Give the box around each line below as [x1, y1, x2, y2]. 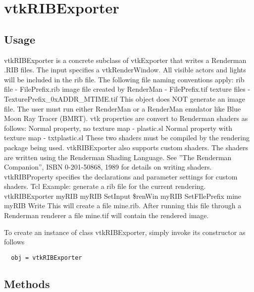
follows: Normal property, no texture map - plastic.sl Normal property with [4, 122, 232, 133]
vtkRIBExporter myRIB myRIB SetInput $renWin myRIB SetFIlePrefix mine [4, 190, 242, 201]
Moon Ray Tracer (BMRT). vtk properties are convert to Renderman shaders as [4, 113, 248, 123]
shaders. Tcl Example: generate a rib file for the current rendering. [4, 181, 206, 191]
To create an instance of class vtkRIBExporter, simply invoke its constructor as [4, 227, 246, 237]
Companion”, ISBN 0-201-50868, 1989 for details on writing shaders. [4, 162, 212, 172]
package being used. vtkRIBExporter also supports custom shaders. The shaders [4, 142, 249, 152]
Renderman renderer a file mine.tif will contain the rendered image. [4, 210, 209, 221]
